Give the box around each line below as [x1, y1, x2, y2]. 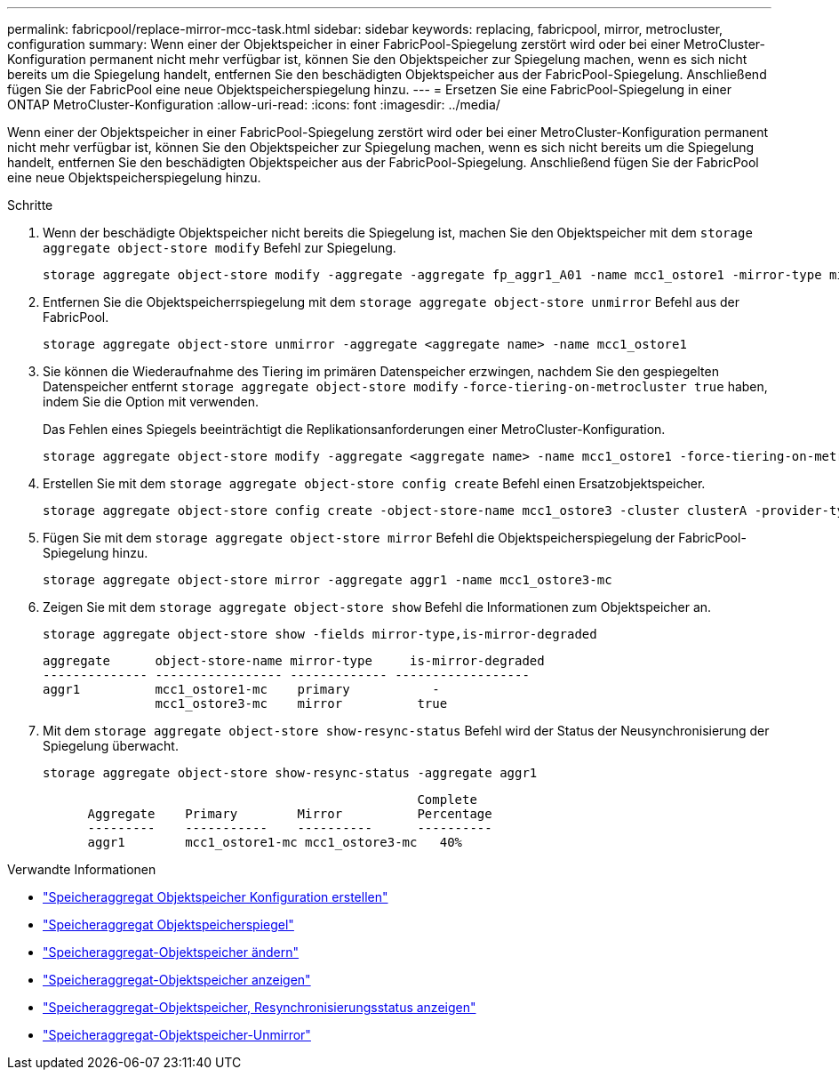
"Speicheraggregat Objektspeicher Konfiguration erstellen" [43, 889, 388, 904]
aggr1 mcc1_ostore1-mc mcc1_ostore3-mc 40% [87, 835, 463, 849]
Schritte [7, 197, 53, 213]
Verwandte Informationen [7, 862, 156, 877]
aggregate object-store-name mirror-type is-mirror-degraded [43, 654, 545, 668]
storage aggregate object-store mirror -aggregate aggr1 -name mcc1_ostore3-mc [43, 573, 612, 587]
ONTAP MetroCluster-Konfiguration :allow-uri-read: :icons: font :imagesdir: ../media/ [7, 97, 500, 112]
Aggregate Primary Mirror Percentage [87, 807, 492, 821]
